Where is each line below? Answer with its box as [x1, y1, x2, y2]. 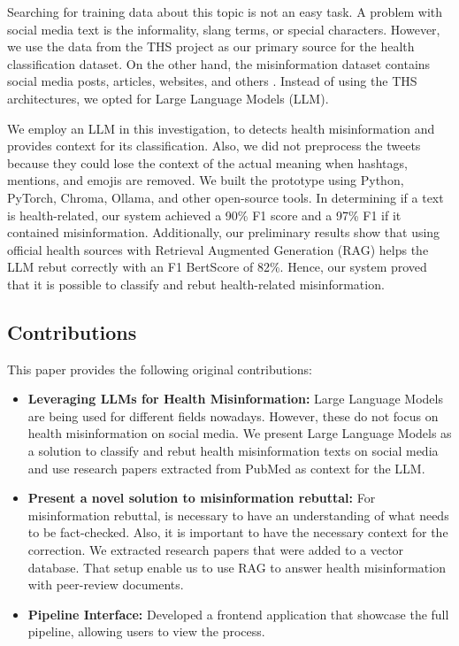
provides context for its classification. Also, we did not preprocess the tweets [7, 136, 421, 155]
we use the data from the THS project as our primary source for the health [7, 37, 415, 56]
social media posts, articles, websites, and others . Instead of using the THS [7, 72, 417, 90]
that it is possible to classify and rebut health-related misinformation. [7, 274, 385, 293]
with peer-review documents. [27, 575, 184, 594]
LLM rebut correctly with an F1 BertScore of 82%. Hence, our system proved [7, 258, 427, 276]
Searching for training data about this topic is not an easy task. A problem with [7, 3, 443, 20]
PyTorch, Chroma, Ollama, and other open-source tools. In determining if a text [7, 188, 444, 206]
